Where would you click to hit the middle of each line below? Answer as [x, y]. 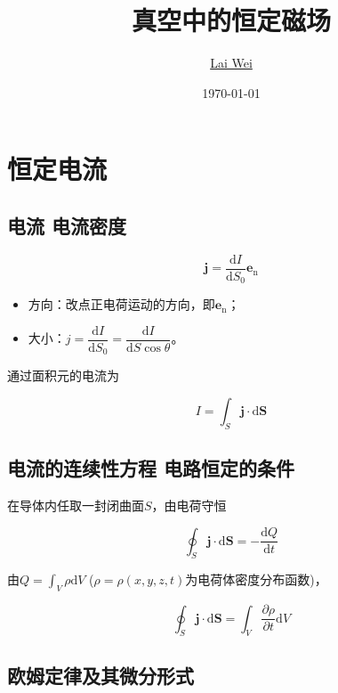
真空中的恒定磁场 [231, 20]
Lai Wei [231, 63]
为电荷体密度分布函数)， [256, 579]
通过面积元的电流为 [63, 375]
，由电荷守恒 [189, 505]
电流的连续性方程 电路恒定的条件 [151, 468]
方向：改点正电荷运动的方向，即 [121, 304]
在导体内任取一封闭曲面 [76, 505]
